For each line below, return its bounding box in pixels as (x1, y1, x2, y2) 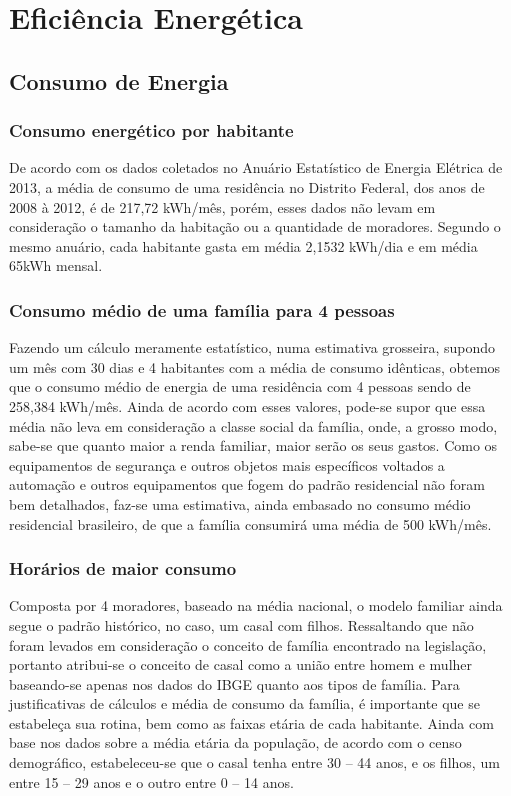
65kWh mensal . (9, 255, 103, 276)
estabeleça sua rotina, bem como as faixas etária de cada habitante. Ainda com (9, 712, 494, 733)
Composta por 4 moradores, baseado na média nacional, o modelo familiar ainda (9, 595, 503, 616)
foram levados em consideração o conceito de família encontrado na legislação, (9, 634, 487, 655)
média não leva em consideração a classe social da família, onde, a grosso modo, (9, 415, 498, 436)
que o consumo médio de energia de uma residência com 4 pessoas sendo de (9, 376, 471, 397)
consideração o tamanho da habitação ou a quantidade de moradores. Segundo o (9, 216, 501, 237)
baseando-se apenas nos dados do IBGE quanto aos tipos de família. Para (9, 673, 460, 694)
